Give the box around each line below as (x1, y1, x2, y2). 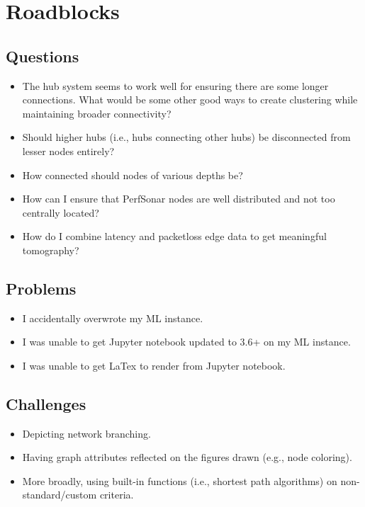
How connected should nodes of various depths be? (22, 167, 243, 182)
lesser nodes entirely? (22, 143, 115, 158)
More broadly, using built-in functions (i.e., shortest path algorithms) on (22, 473, 337, 488)
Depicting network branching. (22, 426, 151, 440)
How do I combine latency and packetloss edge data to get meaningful (22, 229, 327, 244)
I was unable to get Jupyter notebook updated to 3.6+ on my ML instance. (22, 334, 351, 349)
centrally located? (22, 205, 99, 220)
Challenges (6, 392, 86, 414)
